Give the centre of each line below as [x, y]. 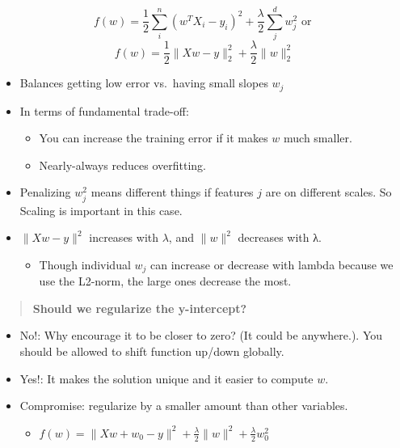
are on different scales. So [328, 192]
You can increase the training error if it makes [154, 138]
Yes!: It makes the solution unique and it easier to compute [166, 378]
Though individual [85, 264]
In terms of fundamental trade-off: [104, 110]
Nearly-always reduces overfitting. [122, 165]
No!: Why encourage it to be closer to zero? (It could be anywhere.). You [201, 335]
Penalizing [45, 192]
